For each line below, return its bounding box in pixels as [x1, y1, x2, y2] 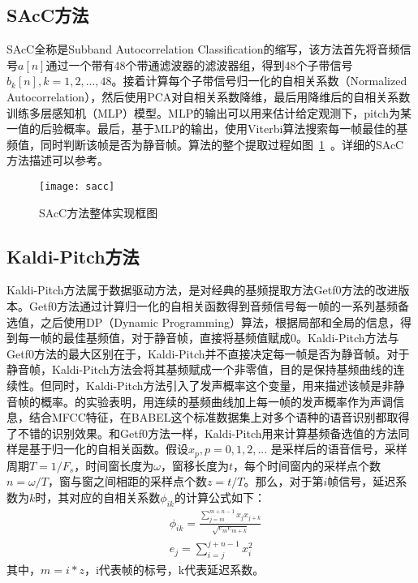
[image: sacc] [39, 180, 115, 192]
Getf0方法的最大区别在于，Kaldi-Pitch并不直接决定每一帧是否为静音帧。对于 [6, 345, 410, 362]
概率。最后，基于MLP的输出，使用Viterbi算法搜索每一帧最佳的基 [62, 120, 408, 137]
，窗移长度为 [160, 457, 229, 474]
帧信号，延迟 [327, 473, 396, 490]
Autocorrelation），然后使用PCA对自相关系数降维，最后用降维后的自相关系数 [6, 88, 411, 105]
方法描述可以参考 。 [6, 152, 109, 169]
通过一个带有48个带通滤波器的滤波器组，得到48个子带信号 [45, 56, 353, 73]
